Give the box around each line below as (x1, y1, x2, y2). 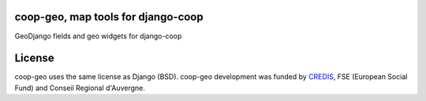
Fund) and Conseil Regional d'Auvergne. (14, 83, 146, 92)
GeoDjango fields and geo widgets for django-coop (14, 31, 182, 41)
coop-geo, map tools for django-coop (14, 10, 204, 23)
